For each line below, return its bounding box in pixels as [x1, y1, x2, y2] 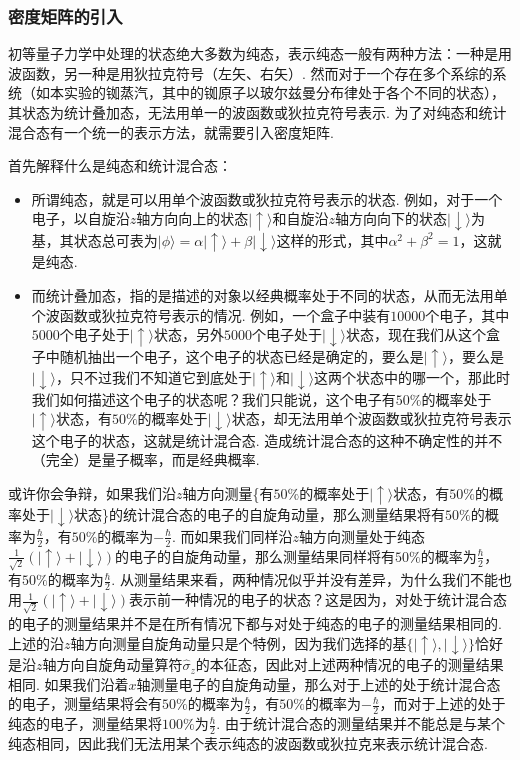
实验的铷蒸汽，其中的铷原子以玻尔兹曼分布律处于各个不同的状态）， [63, 82, 505, 103]
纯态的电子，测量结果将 [8, 713, 162, 734]
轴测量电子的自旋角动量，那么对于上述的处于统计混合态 [136, 673, 501, 694]
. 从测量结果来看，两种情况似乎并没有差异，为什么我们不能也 [111, 569, 512, 590]
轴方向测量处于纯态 [298, 525, 425, 546]
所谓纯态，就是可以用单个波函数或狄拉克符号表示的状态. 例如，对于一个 [31, 188, 503, 209]
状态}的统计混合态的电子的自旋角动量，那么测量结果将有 [74, 504, 446, 525]
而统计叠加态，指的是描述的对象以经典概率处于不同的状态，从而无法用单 [31, 284, 508, 305]
